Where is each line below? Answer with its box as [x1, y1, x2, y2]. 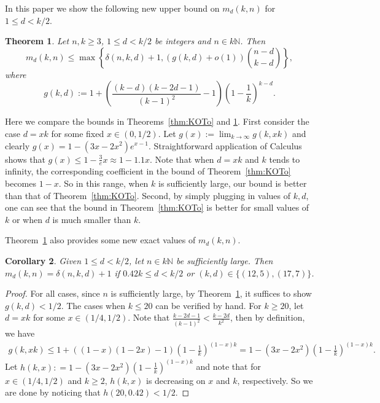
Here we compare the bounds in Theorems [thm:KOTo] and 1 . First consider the [5, 115, 309, 128]
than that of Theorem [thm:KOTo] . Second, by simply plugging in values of [5, 189, 290, 202]
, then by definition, [230, 311, 305, 324]
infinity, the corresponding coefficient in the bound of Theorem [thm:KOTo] [5, 165, 291, 178]
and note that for [196, 360, 261, 373]
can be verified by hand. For [155, 299, 262, 311]
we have [5, 327, 35, 340]
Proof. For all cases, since [5, 287, 100, 300]
